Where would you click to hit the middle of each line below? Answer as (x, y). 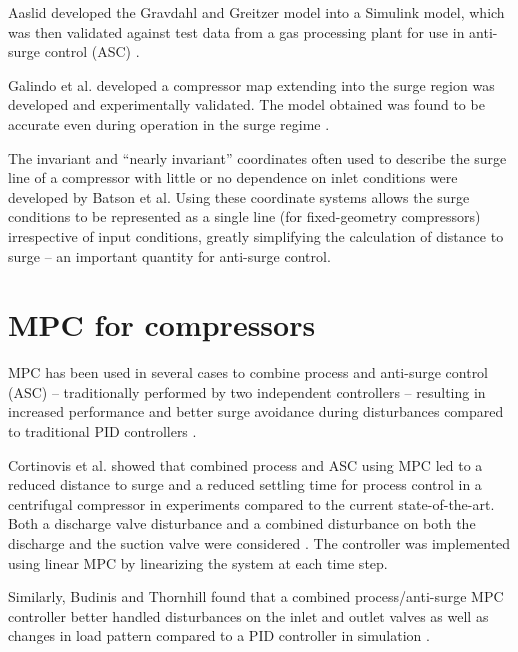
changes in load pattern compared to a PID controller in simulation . (219, 635)
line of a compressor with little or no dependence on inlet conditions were (233, 177)
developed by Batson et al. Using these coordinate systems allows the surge (239, 196)
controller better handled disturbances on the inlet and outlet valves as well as (248, 615)
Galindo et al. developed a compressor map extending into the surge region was (251, 84)
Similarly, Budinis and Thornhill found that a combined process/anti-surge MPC (256, 596)
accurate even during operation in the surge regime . (169, 123)
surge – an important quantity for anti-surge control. (169, 255)
